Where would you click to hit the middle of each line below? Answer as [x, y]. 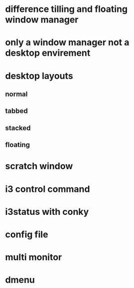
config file [27, 234]
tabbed [17, 111]
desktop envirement [48, 53]
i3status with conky [47, 212]
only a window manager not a [67, 43]
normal [16, 94]
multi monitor [34, 257]
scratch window [39, 166]
